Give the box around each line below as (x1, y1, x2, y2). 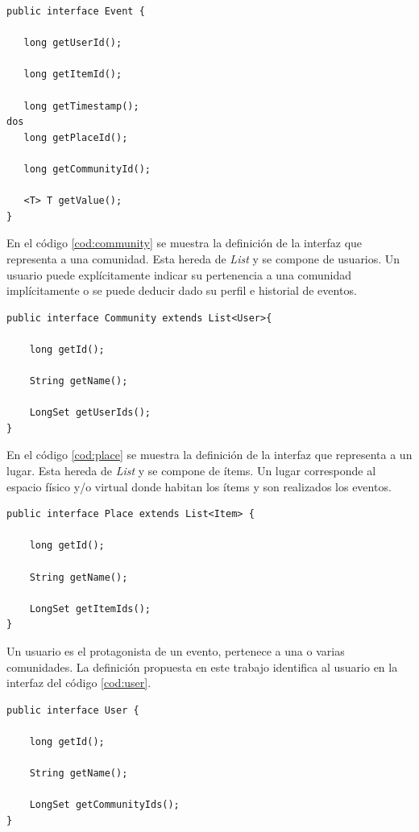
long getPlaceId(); (23, 131, 128, 143)
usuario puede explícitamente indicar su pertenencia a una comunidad (6, 266, 352, 283)
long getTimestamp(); (23, 100, 139, 112)
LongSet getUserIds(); (29, 407, 151, 419)
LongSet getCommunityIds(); (29, 799, 180, 811)
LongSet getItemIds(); (29, 602, 151, 615)
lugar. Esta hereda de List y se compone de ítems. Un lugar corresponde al (6, 462, 376, 479)
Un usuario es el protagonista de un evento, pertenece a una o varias (6, 642, 345, 659)
